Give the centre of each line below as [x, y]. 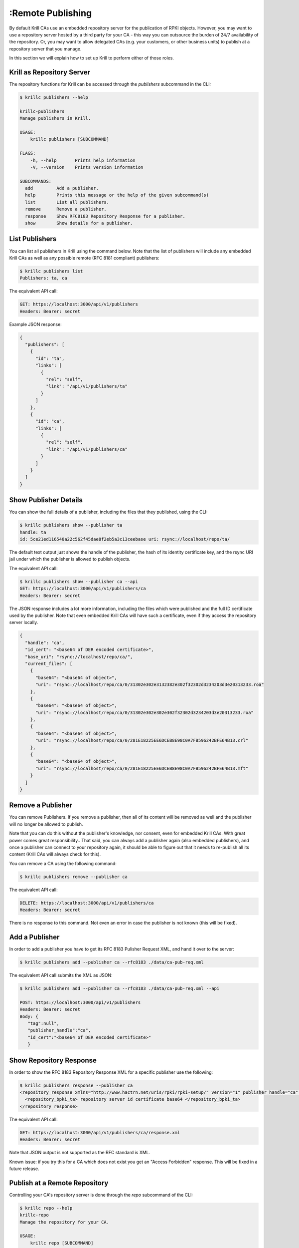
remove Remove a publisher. [66, 209]
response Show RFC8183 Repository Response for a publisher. [105, 216]
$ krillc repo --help [46, 1208]
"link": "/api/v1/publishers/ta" [87, 386]
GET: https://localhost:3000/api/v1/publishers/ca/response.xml [100, 1132]
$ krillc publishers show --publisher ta [71, 525]
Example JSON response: [35, 324]
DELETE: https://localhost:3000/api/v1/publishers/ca [87, 903]
